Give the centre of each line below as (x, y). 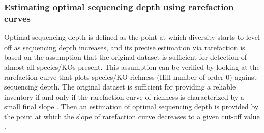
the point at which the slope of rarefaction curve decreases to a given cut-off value (132, 116)
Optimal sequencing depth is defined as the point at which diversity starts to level (132, 37)
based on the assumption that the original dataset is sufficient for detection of (125, 57)
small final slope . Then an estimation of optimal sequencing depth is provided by (131, 106)
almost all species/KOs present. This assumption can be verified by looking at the (132, 66)
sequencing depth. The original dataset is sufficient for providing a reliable (120, 87)
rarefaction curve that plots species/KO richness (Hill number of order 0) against (130, 77)
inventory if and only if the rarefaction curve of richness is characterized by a (124, 96)
